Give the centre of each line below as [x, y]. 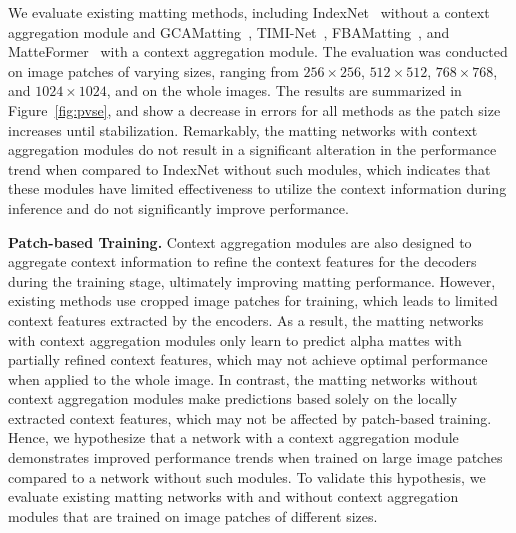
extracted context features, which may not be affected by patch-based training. [250, 417]
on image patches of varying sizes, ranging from [153, 70]
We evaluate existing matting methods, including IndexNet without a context [249, 12]
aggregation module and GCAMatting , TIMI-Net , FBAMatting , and [229, 31]
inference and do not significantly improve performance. [178, 207]
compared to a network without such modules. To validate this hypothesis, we [247, 476]
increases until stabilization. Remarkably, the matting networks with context [243, 129]
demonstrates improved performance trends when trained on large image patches [255, 457]
